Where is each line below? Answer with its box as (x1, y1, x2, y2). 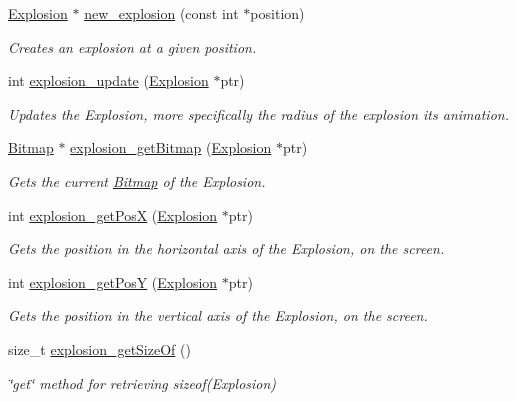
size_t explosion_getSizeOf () (8, 338, 191, 359)
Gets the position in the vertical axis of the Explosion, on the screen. (8, 305, 428, 326)
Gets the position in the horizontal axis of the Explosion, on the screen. (8, 238, 445, 259)
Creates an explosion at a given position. (8, 36, 257, 57)
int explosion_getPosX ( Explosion (8, 204, 218, 225)
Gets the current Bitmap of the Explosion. (8, 170, 266, 191)
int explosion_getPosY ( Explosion (8, 271, 218, 292)
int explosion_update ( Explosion (8, 70, 209, 91)
